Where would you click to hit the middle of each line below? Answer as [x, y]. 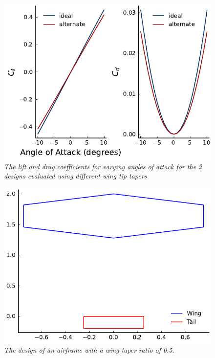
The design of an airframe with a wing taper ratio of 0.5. [89, 350]
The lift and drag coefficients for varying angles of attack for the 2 [103, 166]
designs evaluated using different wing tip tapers [75, 176]
